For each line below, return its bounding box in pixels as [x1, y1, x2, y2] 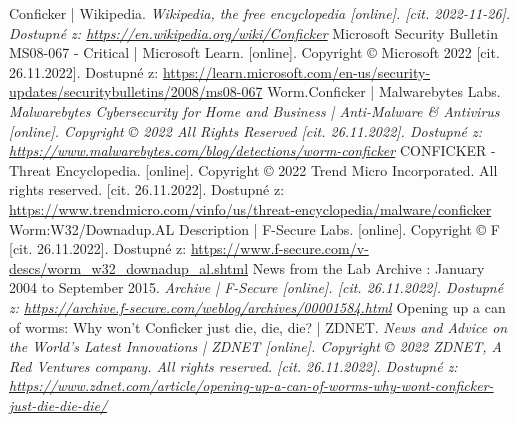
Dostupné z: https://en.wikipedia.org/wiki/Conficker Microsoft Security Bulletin [9, 22, 498, 43]
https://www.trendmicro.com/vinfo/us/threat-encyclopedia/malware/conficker [9, 198, 492, 219]
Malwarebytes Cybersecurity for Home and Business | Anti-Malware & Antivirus [9, 100, 500, 121]
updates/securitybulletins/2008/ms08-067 [9, 81, 263, 102]
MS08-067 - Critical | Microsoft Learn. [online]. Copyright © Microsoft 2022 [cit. [9, 42, 500, 63]
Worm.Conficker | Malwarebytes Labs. [267, 81, 501, 102]
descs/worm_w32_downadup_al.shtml [9, 257, 249, 278]
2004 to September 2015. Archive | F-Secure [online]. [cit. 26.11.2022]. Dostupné [9, 277, 504, 298]
